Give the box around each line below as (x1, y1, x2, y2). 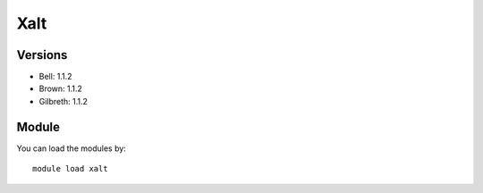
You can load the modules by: (16, 143, 127, 154)
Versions (16, 47, 68, 63)
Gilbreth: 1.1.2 (38, 96, 89, 106)
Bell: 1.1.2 (38, 71, 72, 82)
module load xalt (32, 164, 108, 174)
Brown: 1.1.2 (38, 83, 82, 94)
